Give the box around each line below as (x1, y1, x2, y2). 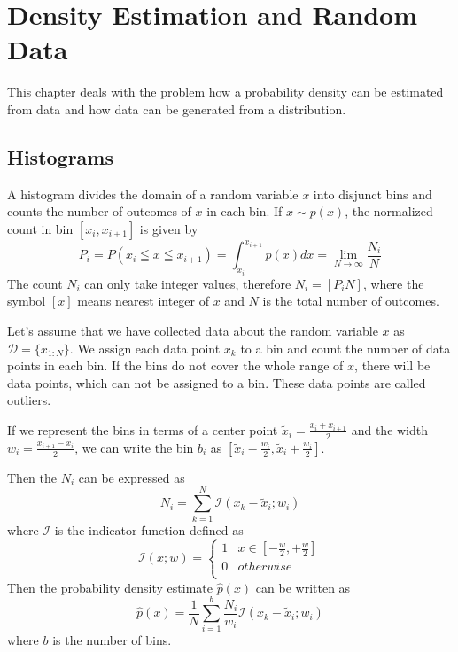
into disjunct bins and (313, 184, 432, 203)
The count (7, 274, 63, 292)
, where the (362, 274, 424, 292)
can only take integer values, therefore (84, 274, 291, 292)
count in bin (7, 219, 74, 237)
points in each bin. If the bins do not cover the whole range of (7, 356, 344, 375)
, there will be (354, 356, 431, 375)
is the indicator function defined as (54, 520, 244, 539)
